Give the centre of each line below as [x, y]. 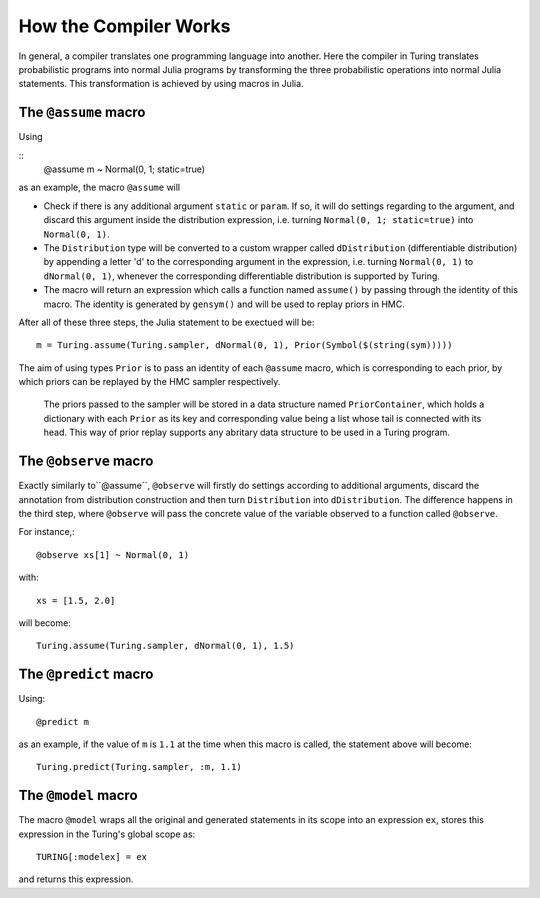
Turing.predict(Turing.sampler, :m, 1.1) [139, 767]
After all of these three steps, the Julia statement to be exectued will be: [166, 322]
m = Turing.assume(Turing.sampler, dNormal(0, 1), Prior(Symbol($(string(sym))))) [244, 345]
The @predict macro [86, 674]
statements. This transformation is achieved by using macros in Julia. [161, 84]
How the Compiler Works [124, 26]
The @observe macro [86, 461]
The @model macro [78, 795]
